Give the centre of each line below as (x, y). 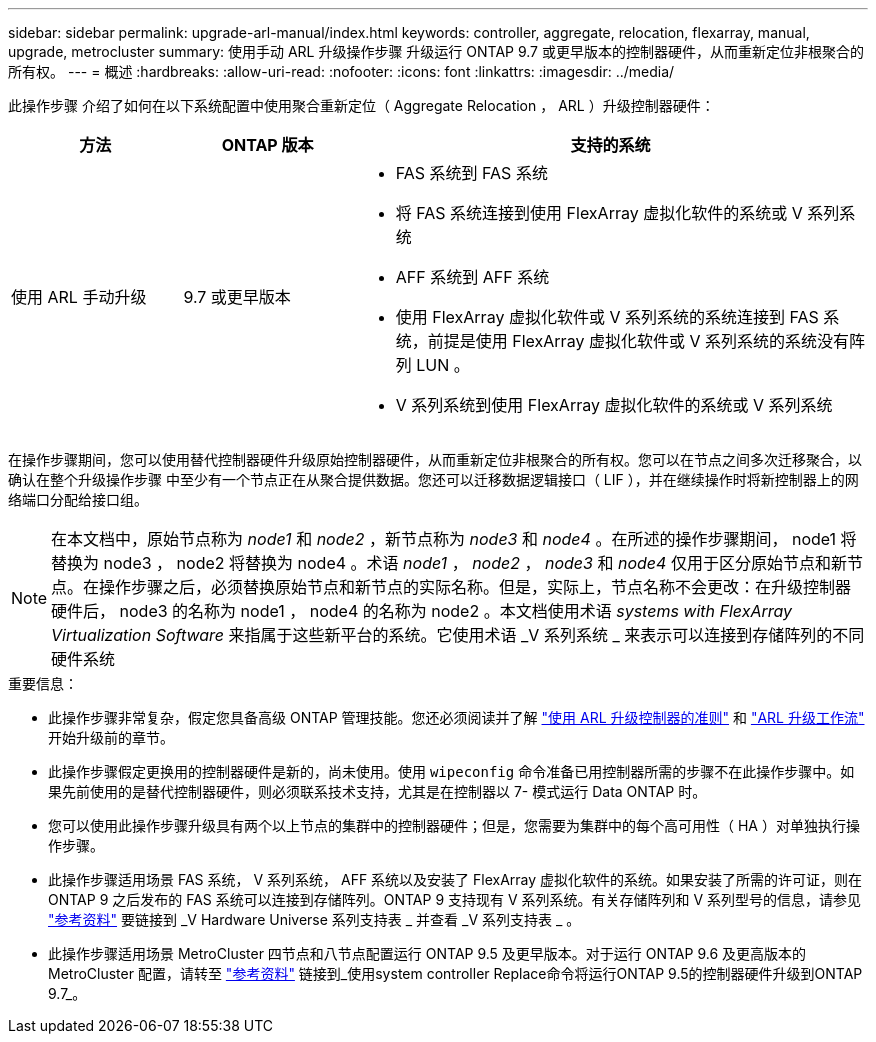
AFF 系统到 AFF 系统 (472, 277)
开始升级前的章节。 (111, 737)
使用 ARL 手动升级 (79, 297)
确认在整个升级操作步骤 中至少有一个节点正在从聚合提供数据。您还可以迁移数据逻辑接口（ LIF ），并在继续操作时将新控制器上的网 (433, 479)
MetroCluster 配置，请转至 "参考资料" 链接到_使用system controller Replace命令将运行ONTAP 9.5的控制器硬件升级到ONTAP (455, 973)
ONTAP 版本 (267, 145)
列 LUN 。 (432, 365)
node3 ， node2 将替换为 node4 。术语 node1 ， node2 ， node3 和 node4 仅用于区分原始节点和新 (475, 563)
